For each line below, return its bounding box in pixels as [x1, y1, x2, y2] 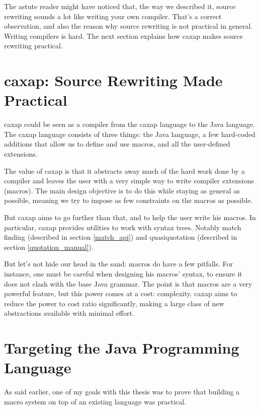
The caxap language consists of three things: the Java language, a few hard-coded [4, 128, 255, 139]
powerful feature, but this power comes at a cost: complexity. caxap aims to [4, 288, 237, 299]
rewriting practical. [4, 40, 63, 51]
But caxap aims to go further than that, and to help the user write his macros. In [4, 212, 256, 223]
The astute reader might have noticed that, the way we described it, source [4, 1, 236, 11]
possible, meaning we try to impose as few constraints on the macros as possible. [4, 195, 253, 206]
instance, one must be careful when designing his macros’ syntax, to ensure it [4, 268, 242, 279]
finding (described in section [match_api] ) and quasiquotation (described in [4, 232, 237, 242]
